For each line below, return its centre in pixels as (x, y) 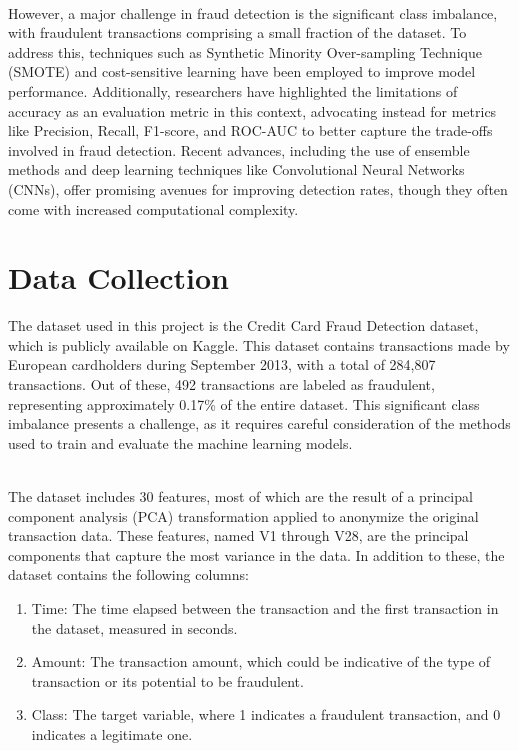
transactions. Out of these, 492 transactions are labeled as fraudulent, (221, 384)
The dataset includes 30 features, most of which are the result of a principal (240, 496)
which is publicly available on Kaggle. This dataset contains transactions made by (259, 344)
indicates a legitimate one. (112, 733)
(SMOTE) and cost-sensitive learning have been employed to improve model (242, 71)
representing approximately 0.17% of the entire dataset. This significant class (244, 403)
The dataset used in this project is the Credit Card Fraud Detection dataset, (243, 325)
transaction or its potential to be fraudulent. (167, 680)
